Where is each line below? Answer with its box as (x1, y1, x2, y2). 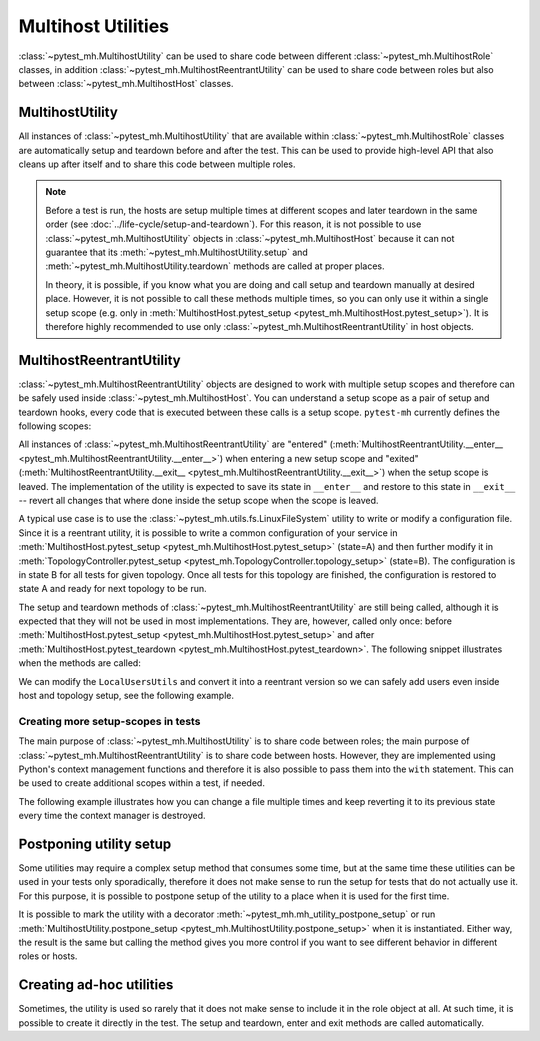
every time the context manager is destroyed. (18, 810, 206, 822)
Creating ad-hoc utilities (18, 976, 174, 994)
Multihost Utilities (18, 15, 170, 37)
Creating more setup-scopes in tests (18, 714, 201, 728)
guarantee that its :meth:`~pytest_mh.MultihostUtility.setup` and (45, 246, 309, 258)
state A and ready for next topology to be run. (18, 583, 207, 595)
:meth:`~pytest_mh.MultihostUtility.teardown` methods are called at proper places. (45, 260, 385, 272)
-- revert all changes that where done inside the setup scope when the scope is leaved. (18, 494, 379, 506)
